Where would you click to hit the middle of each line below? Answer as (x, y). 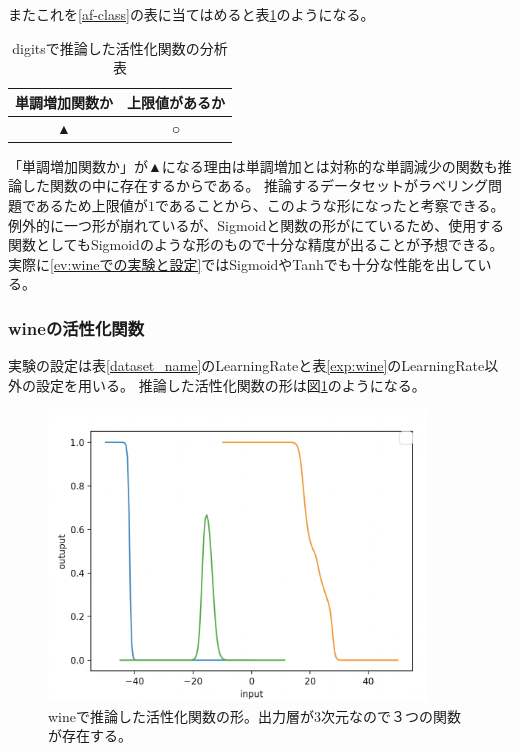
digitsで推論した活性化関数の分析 (120, 47)
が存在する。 (90, 735)
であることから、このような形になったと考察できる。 (329, 204)
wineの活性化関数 (76, 327)
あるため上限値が (91, 204)
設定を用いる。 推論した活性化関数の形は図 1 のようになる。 (230, 384)
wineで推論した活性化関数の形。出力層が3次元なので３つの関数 (254, 715)
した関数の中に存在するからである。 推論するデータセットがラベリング (255, 185)
